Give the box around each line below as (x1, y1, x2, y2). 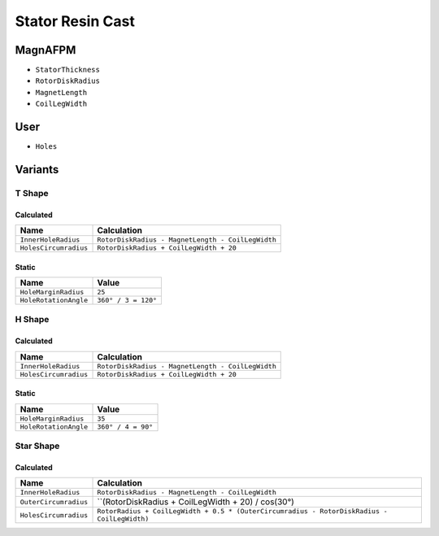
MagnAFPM (15, 43, 76, 57)
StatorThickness (35, 65, 101, 75)
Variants (15, 163, 59, 176)
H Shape (15, 314, 50, 325)
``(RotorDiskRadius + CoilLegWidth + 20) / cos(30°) (97, 496, 294, 508)
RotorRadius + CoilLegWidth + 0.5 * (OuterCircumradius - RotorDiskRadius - (97, 507, 388, 516)
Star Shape (15, 440, 60, 451)
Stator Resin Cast (15, 12, 136, 30)
